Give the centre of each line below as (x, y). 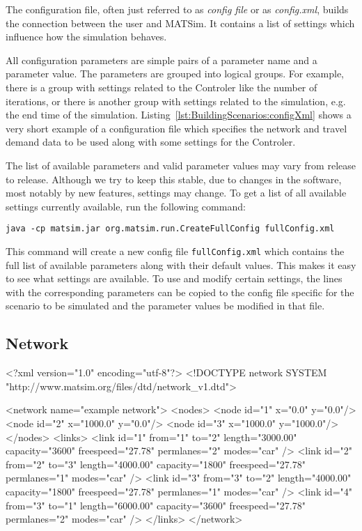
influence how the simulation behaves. (86, 37)
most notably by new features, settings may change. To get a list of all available (176, 193)
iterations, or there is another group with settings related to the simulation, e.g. (176, 101)
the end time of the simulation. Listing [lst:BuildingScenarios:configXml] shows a (179, 115)
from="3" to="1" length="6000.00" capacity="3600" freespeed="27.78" (156, 505)
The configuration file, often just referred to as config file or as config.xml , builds (177, 9)
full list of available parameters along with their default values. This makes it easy (181, 264)
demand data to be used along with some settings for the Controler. (151, 142)
